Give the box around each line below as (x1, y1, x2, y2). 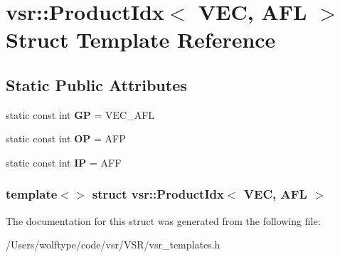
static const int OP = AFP (6, 131, 126, 146)
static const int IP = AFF (6, 154, 122, 169)
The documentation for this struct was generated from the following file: (6, 213, 321, 228)
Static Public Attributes (6, 73, 187, 95)
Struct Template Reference (6, 25, 276, 54)
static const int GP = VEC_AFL (6, 107, 155, 122)
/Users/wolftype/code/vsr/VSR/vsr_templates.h (6, 237, 221, 252)
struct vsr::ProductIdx (92, 185, 224, 203)
